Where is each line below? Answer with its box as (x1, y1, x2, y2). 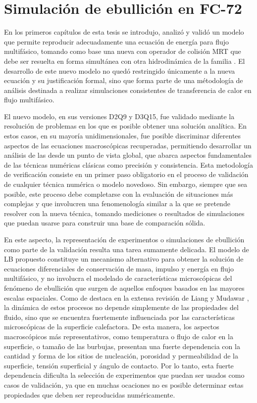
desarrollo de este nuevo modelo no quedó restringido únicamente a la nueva (4, 65, 235, 76)
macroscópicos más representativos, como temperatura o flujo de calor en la (4, 331, 233, 341)
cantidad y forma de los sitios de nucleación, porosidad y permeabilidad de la (4, 351, 238, 361)
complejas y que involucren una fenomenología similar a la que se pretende (4, 198, 230, 209)
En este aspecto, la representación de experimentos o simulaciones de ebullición (4, 234, 245, 244)
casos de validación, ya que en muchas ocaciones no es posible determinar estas (4, 379, 244, 390)
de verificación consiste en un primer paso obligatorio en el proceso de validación (4, 169, 249, 179)
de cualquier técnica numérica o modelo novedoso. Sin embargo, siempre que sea (4, 179, 248, 189)
